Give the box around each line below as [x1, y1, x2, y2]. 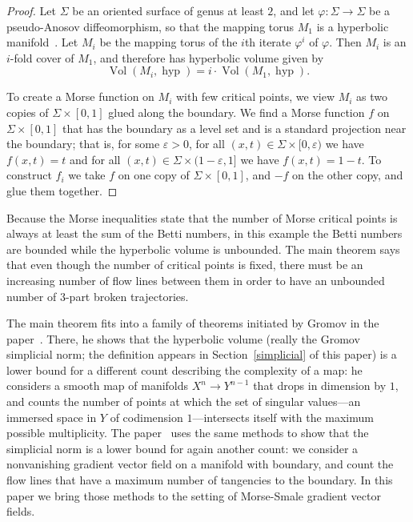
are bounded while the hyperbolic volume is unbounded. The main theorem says [6, 240, 400, 257]
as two [356, 88, 388, 105]
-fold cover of [10, 49, 74, 66]
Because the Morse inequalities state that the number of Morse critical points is [6, 209, 398, 226]
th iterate [244, 34, 291, 50]
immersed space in [6, 408, 97, 425]
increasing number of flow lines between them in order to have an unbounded [6, 271, 385, 288]
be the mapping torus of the [99, 34, 238, 50]
